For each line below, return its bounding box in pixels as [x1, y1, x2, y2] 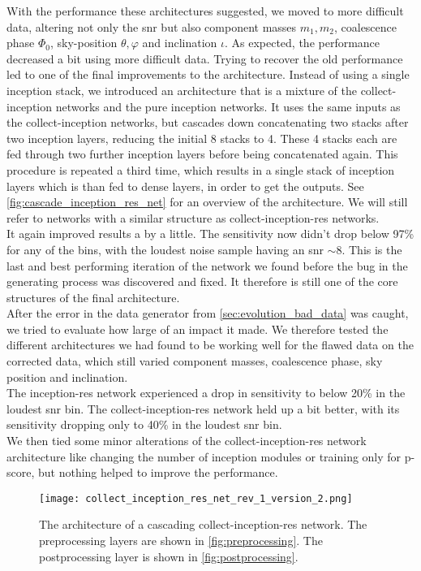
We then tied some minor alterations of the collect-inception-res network [6, 432, 367, 449]
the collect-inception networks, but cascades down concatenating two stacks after [6, 114, 409, 131]
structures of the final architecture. [6, 288, 180, 305]
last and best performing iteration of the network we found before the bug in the [6, 257, 408, 274]
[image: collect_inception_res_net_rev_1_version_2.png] [39, 492, 353, 504]
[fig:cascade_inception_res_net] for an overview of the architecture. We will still [6, 193, 408, 210]
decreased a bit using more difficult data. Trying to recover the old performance [6, 50, 403, 67]
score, [6, 464, 35, 481]
